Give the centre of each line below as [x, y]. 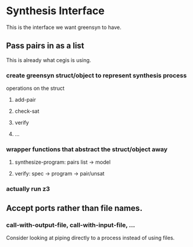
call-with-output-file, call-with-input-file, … [71, 225]
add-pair [25, 100]
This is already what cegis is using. [49, 60]
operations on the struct [35, 88]
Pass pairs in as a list [45, 46]
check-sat [27, 111]
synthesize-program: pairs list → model [63, 162]
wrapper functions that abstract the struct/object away [87, 149]
